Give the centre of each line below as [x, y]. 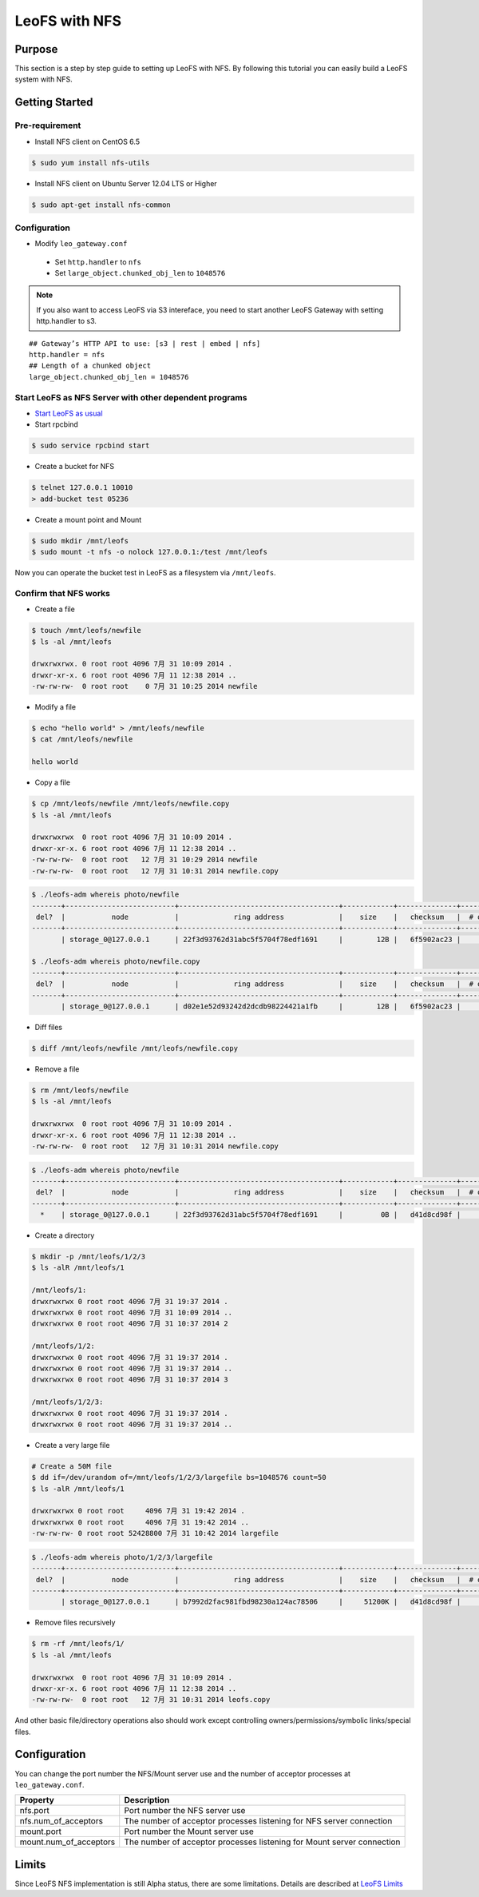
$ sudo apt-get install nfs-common [101, 205]
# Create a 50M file [71, 1466]
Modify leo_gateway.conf [81, 244]
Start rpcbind [57, 424]
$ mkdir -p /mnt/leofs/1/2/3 [89, 1257]
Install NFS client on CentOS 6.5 [87, 141]
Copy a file [53, 782]
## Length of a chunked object [90, 366]
